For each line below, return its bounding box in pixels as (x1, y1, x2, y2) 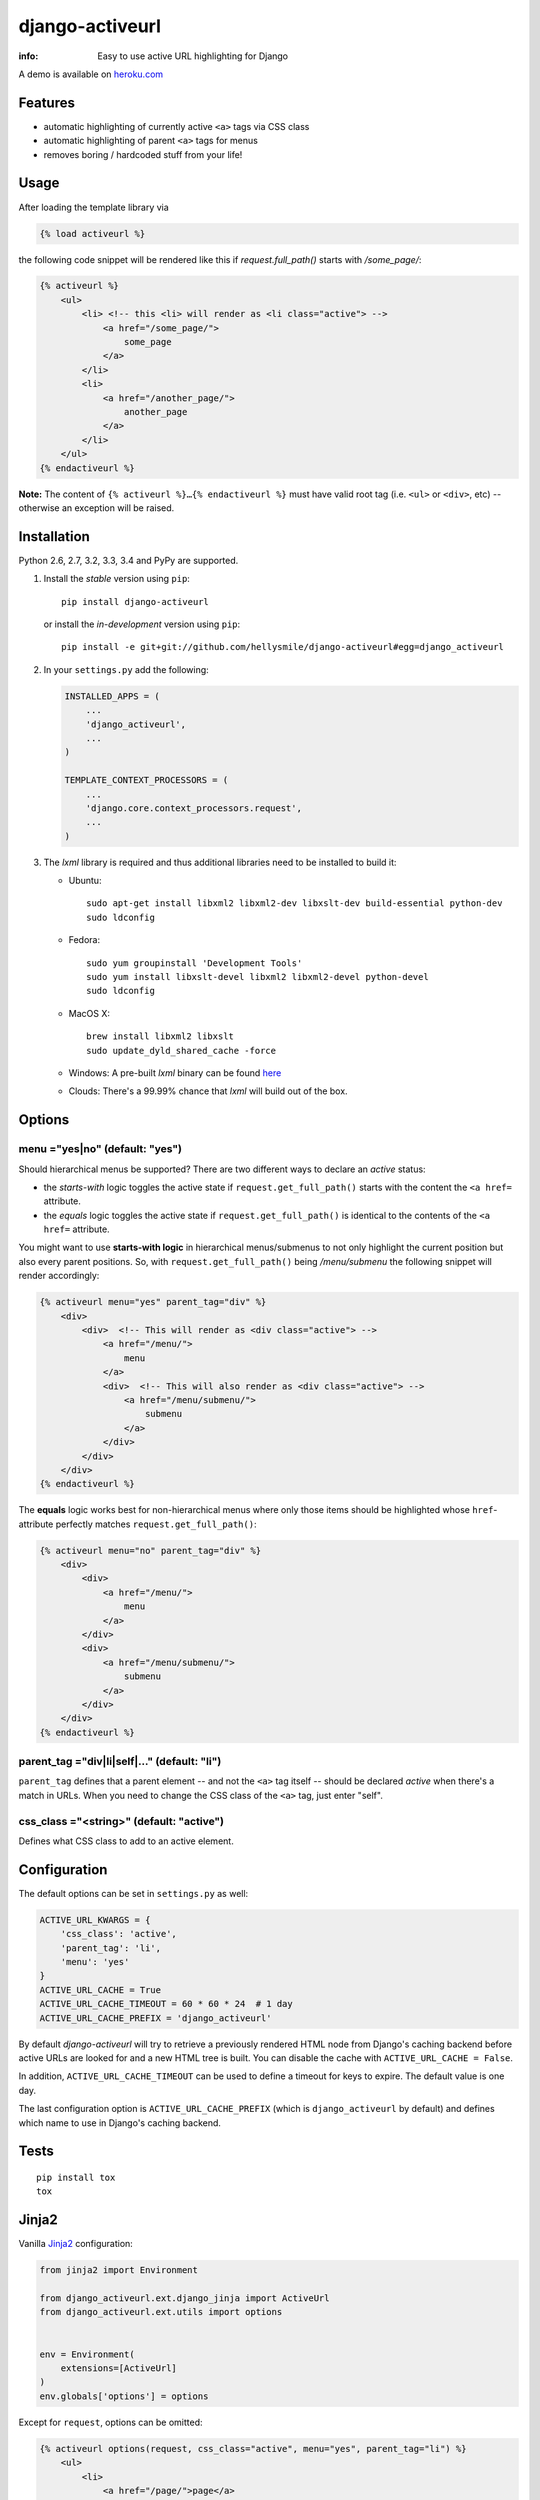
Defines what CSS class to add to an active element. (18, 1835, 234, 1847)
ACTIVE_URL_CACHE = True (39, 1984, 162, 1995)
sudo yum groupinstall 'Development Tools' (86, 957, 303, 969)
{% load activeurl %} (39, 228, 146, 239)
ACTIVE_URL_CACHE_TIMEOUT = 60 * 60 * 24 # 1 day (39, 1998, 294, 2010)
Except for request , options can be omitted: (18, 2416, 204, 2428)
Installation (18, 528, 90, 545)
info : (18, 50, 39, 62)
